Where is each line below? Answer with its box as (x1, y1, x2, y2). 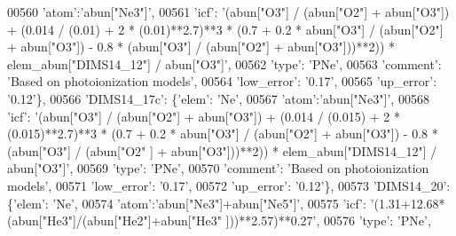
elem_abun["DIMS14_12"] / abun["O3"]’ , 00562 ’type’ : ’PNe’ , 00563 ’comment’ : (7, 54, 442, 73)
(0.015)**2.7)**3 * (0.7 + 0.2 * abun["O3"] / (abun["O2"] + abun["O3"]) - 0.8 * (7, 124, 438, 143)
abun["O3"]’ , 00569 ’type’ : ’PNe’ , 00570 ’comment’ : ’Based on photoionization (7, 159, 429, 177)
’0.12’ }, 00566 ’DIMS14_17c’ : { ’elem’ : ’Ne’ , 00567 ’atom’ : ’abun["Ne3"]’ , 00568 (7, 89, 429, 107)
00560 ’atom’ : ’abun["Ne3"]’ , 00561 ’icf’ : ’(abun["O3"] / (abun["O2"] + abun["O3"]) (7, 3, 450, 20)
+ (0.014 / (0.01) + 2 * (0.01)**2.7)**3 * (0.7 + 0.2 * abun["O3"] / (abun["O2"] (7, 20, 444, 38)
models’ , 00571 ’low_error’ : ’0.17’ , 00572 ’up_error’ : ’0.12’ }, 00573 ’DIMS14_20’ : (7, 176, 451, 194)
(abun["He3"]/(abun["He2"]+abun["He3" (7, 211, 222, 230)
